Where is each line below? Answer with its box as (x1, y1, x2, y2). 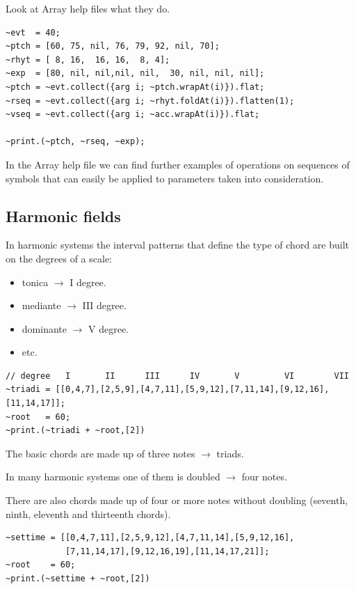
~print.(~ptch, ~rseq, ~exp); (6, 136, 145, 147)
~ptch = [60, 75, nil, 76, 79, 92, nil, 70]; (6, 41, 220, 52)
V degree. (88, 321, 129, 336)
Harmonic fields (6, 205, 121, 226)
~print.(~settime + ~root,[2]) (6, 574, 150, 584)
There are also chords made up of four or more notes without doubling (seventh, (6, 493, 348, 508)
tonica (22, 274, 49, 289)
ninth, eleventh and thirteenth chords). (6, 506, 171, 521)
